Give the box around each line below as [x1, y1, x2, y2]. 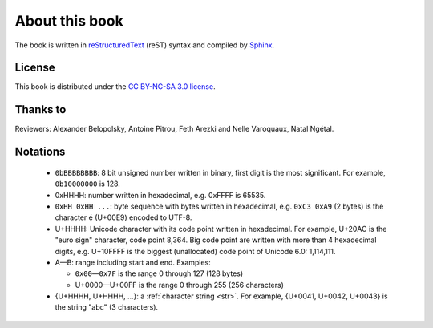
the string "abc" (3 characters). [55, 302, 159, 312]
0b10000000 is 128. [55, 179, 120, 188]
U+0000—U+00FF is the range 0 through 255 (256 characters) [75, 280, 285, 290]
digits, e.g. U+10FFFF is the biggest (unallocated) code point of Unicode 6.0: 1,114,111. [55, 246, 336, 256]
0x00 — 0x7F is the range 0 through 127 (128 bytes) [75, 269, 244, 278]
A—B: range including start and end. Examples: [55, 257, 212, 267]
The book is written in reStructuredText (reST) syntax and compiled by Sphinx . [14, 40, 275, 50]
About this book [14, 12, 123, 30]
